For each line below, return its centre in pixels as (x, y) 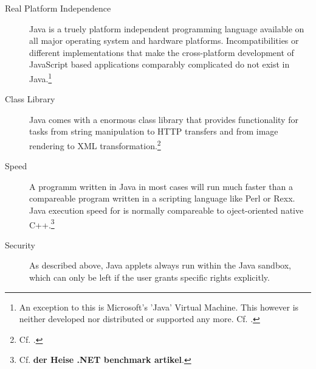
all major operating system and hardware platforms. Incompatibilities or (164, 40)
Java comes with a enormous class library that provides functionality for (164, 119)
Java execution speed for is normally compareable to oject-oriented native (167, 210)
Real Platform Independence (58, 8)
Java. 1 (41, 77)
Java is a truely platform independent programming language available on (167, 28)
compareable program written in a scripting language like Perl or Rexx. (162, 198)
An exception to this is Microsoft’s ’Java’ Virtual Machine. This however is (159, 307)
